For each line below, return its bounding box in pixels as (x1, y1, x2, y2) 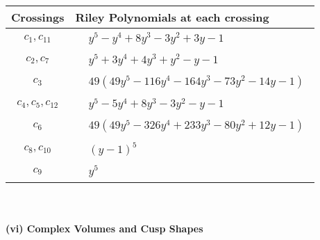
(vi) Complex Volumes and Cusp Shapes (6, 221, 203, 235)
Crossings (11, 9, 65, 25)
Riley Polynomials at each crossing (75, 9, 269, 25)
